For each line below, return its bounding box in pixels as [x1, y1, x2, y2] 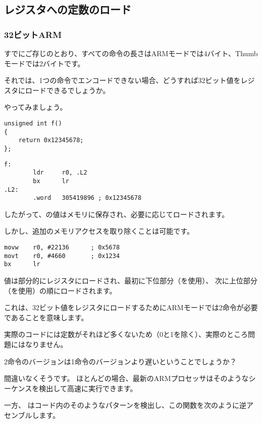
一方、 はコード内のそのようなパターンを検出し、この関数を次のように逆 [4, 400, 246, 410]
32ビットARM [4, 28, 62, 40]
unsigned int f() [4, 119, 62, 127]
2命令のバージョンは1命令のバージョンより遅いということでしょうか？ [4, 356, 237, 366]
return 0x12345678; [18, 137, 84, 144]
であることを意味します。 [4, 312, 88, 322]
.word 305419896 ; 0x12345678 [33, 194, 142, 202]
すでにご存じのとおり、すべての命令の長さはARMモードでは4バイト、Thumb [4, 48, 258, 58]
